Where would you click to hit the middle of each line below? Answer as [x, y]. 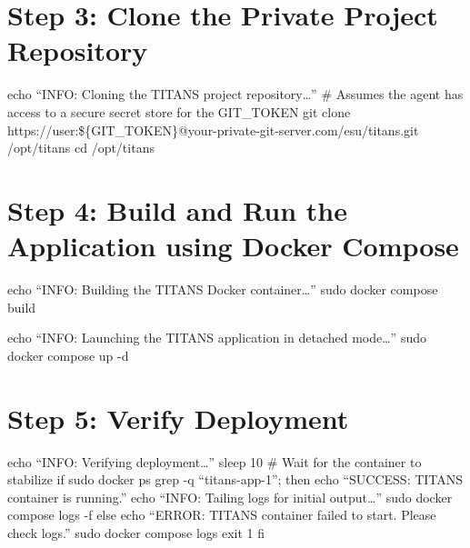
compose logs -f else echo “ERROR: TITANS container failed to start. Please [222, 515]
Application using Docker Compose [233, 246]
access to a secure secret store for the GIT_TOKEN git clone [179, 111]
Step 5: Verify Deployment [178, 418]
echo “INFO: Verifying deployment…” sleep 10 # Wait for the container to [215, 461]
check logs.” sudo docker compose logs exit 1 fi [136, 532]
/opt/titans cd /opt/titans [81, 148]
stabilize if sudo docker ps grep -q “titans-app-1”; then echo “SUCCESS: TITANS [235, 479]
